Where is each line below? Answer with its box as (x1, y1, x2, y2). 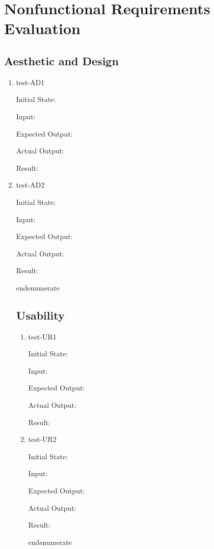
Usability (16, 307, 65, 323)
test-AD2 (16, 179, 45, 190)
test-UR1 (28, 331, 57, 342)
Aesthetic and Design (4, 53, 119, 68)
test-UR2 (28, 434, 57, 445)
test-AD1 (16, 76, 45, 87)
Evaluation (4, 18, 81, 39)
